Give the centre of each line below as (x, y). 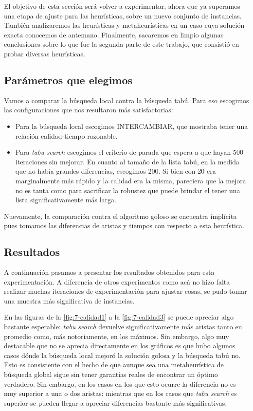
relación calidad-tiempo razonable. (66, 135)
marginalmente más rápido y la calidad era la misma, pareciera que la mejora (131, 180)
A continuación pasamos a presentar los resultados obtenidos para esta (109, 272)
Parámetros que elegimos (68, 80)
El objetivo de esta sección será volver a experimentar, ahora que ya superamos (122, 6)
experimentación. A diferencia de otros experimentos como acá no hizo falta (117, 281)
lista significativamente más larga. (66, 200)
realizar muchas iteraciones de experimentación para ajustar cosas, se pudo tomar (126, 291)
